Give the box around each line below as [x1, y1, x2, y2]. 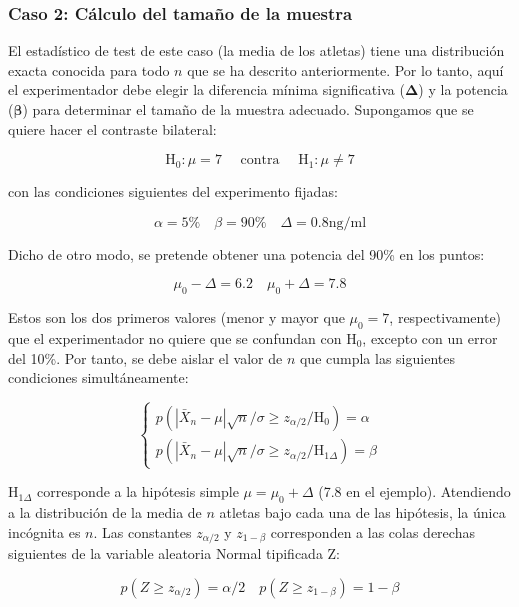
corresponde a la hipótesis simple [37, 481, 239, 502]
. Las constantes [93, 521, 192, 542]
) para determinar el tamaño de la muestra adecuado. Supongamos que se [22, 99, 474, 119]
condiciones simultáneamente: [8, 367, 189, 388]
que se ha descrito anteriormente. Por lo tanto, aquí [187, 59, 504, 80]
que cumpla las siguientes [299, 347, 455, 368]
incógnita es [8, 521, 81, 542]
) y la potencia [418, 79, 508, 100]
